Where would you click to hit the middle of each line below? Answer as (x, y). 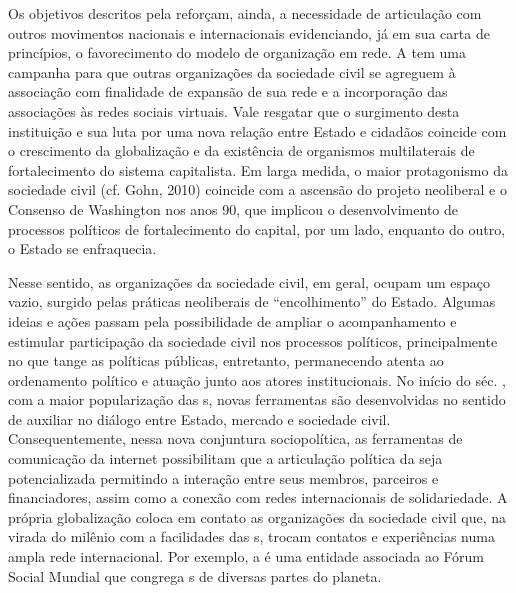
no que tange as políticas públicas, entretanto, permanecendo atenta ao (226, 360)
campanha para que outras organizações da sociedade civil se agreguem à (232, 71)
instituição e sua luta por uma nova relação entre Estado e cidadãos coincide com (257, 130)
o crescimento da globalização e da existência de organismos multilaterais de (241, 150)
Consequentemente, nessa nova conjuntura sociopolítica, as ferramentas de (235, 438)
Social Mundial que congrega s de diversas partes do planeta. (195, 575)
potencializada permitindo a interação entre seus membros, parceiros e (223, 477)
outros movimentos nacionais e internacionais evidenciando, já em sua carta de (249, 32)
